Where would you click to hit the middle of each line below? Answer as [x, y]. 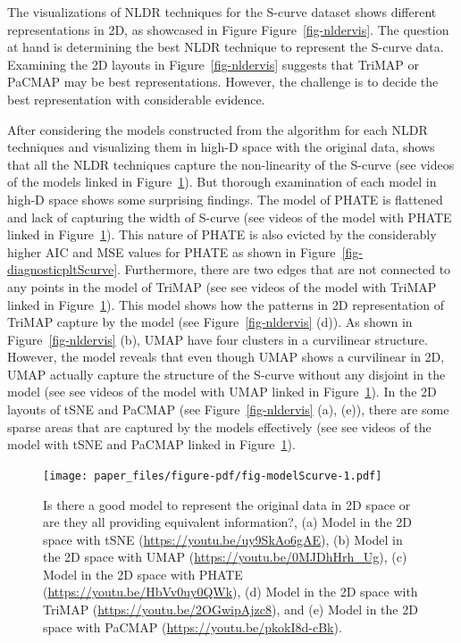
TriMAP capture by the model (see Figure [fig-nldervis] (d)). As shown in [210, 322]
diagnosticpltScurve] [63, 269]
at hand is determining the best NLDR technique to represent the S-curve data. [226, 47]
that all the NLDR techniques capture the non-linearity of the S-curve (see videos [231, 164]
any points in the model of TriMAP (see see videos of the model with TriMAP [222, 286]
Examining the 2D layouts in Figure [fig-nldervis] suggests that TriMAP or [214, 64]
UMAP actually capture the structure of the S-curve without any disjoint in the [226, 374]
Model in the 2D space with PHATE [143, 574]
